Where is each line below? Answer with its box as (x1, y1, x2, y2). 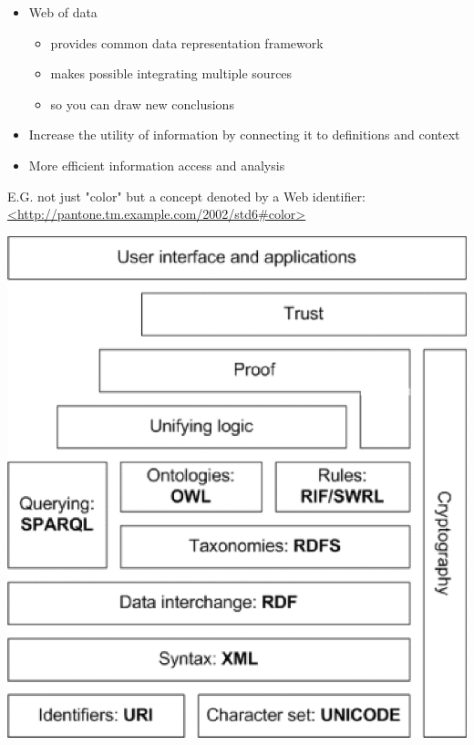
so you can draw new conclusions (50, 94, 234, 113)
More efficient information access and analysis (28, 155, 285, 174)
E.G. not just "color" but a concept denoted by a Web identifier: (7, 186, 366, 205)
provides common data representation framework (50, 33, 324, 52)
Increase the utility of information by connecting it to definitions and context (28, 125, 460, 144)
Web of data (28, 3, 98, 21)
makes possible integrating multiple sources (50, 64, 293, 83)
